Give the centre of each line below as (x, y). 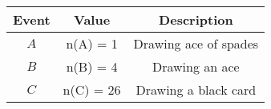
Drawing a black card (196, 90)
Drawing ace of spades (196, 43)
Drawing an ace (196, 66)
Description (196, 19)
